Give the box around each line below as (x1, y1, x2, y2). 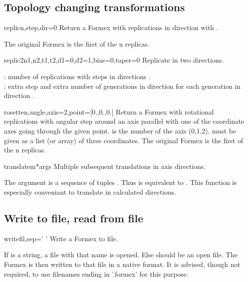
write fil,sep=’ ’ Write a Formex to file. (4, 233, 118, 243)
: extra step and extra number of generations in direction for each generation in (4, 81, 241, 91)
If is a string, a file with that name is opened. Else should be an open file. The (4, 249, 238, 260)
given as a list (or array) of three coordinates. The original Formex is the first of (4, 135, 243, 145)
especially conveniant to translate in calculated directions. (4, 186, 177, 197)
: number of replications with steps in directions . (4, 71, 151, 81)
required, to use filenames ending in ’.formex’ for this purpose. (4, 268, 189, 279)
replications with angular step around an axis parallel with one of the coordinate (4, 116, 244, 126)
